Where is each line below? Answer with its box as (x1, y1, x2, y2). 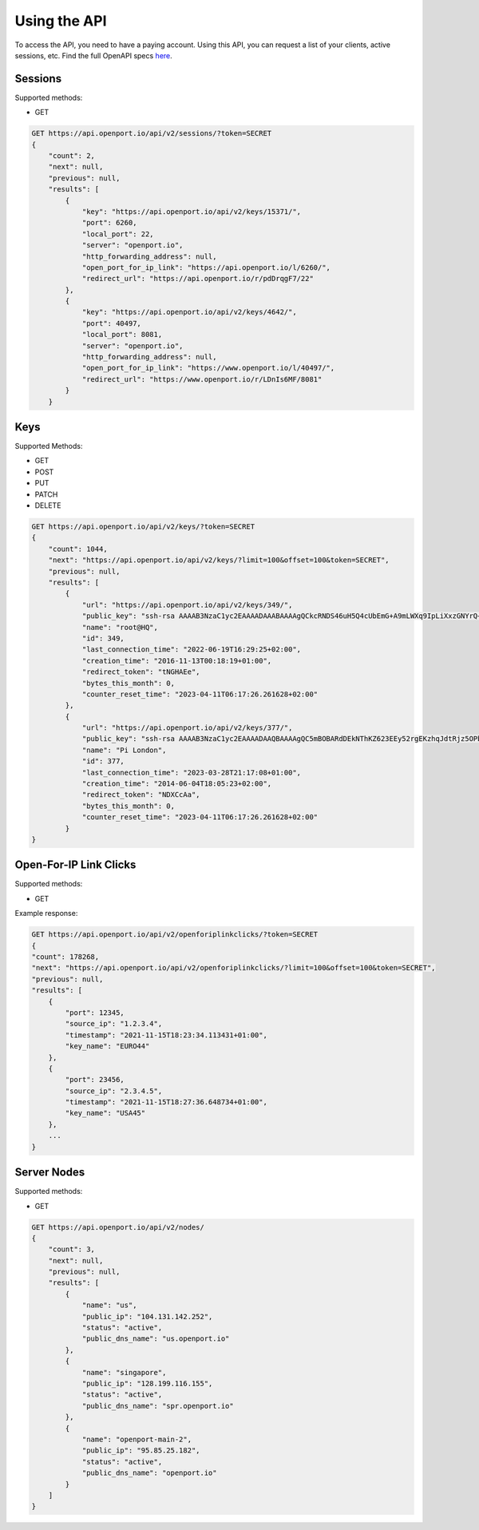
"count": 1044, (48, 544, 108, 553)
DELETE (34, 501, 61, 510)
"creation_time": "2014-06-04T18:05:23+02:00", (81, 779, 272, 788)
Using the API (14, 12, 107, 30)
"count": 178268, (31, 953, 100, 961)
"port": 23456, (65, 1075, 125, 1084)
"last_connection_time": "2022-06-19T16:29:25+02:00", (81, 645, 302, 654)
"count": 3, (48, 1245, 96, 1254)
